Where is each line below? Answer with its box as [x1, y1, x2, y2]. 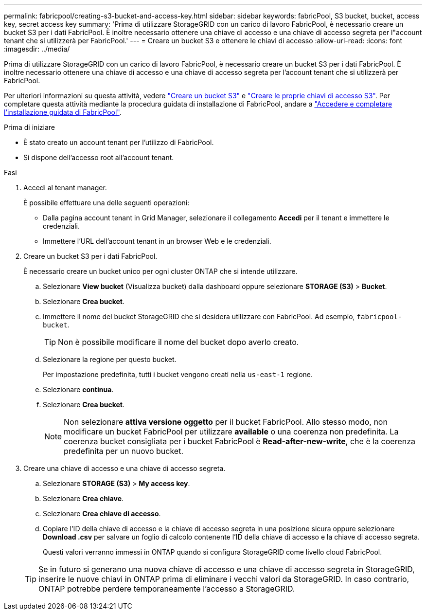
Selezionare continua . [43, 385, 114, 394]
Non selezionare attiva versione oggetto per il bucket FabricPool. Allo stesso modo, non [64, 417, 388, 427]
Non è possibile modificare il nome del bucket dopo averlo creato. [58, 337, 299, 347]
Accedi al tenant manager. [23, 183, 107, 192]
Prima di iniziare [4, 123, 55, 131]
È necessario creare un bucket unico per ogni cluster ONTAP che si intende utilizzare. [23, 267, 298, 275]
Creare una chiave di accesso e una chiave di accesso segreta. [23, 464, 226, 472]
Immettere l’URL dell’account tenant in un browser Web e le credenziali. [43, 237, 271, 245]
